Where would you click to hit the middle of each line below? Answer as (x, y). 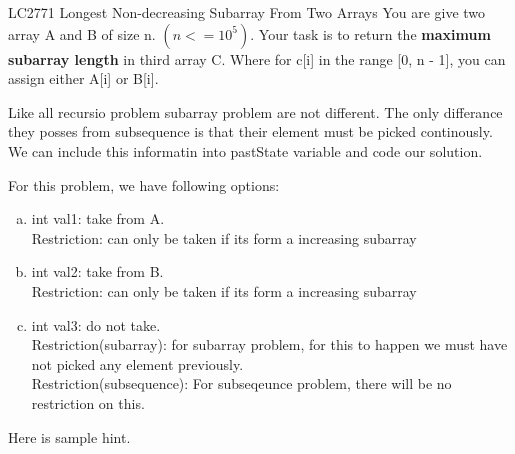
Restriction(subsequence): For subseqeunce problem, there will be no (241, 383)
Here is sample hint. (69, 436)
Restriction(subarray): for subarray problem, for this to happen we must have (269, 344)
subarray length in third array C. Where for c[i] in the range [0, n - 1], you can (257, 58)
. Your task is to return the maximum (370, 33)
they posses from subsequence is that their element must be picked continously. (250, 131)
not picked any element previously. (137, 363)
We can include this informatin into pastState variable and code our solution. (245, 150)
